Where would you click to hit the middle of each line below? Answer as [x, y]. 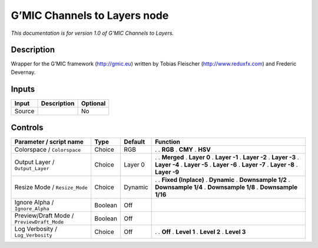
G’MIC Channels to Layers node [90, 15]
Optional [93, 103]
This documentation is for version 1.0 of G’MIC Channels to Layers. [92, 33]
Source [24, 111]
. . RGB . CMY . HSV [183, 149]
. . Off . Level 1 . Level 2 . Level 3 [201, 231]
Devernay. [23, 72]
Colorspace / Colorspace [48, 149]
